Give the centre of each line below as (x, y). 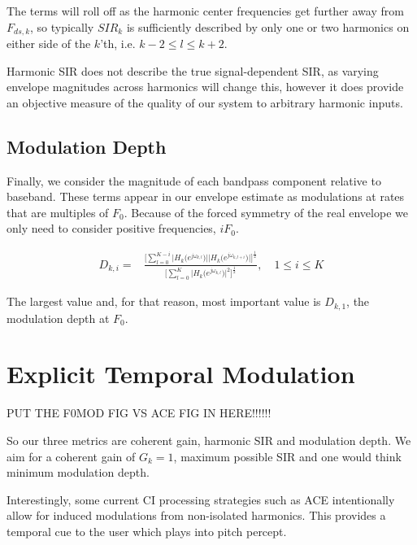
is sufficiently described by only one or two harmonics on (268, 26)
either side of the (49, 44)
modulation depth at (58, 318)
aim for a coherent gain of (71, 456)
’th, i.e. (118, 44)
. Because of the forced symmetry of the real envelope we (266, 212)
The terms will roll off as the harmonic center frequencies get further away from (205, 11)
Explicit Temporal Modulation (181, 374)
